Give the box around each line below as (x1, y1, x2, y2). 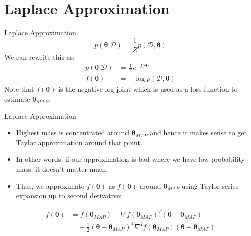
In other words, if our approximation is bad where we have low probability (16, 154, 245, 164)
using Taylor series (181, 180, 239, 191)
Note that (4, 84, 34, 94)
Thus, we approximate (16, 180, 85, 191)
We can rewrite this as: (4, 51, 75, 62)
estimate (4, 93, 30, 104)
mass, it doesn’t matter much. (16, 163, 108, 174)
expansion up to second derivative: (16, 190, 122, 201)
